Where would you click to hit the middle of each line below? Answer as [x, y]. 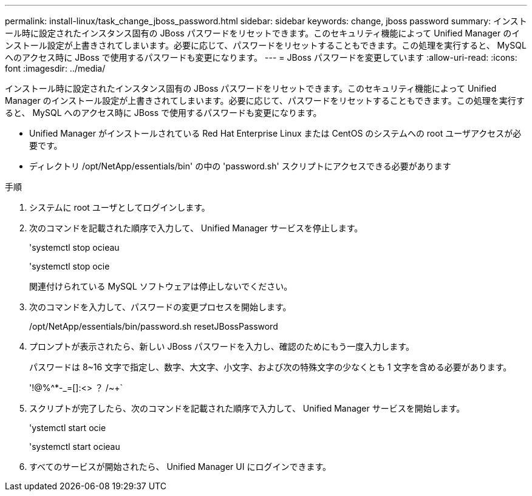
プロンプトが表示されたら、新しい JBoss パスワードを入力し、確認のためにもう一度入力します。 [222, 346]
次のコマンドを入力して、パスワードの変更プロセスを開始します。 [160, 307]
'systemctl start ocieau [75, 447]
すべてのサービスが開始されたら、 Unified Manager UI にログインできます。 [180, 467]
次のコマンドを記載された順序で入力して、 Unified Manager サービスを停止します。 [196, 228]
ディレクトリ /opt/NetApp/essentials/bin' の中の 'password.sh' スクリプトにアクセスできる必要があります [240, 166]
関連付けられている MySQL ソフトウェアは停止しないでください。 [161, 286]
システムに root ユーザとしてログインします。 [120, 207]
